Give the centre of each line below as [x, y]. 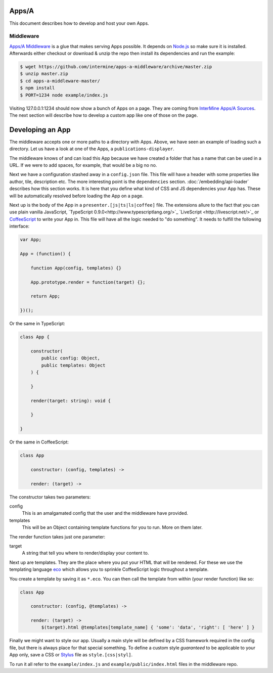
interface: [19, 226]
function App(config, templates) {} [76, 268]
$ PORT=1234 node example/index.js [64, 95]
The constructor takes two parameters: [50, 497]
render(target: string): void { [71, 400]
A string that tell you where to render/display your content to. [85, 553]
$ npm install [37, 88]
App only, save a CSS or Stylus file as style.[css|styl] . [71, 655]
